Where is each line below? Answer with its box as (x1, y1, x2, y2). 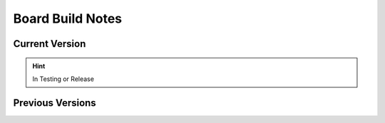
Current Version (13, 38, 86, 50)
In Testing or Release (32, 75, 94, 83)
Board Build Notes (13, 11, 123, 26)
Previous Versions (13, 97, 96, 109)
